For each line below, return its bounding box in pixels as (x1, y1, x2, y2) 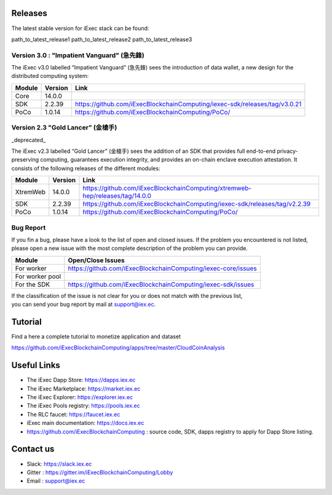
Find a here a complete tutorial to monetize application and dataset (11, 332, 181, 340)
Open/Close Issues (68, 255, 125, 264)
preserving (11, 156, 39, 163)
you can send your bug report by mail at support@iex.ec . (11, 301, 156, 308)
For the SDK (15, 280, 50, 289)
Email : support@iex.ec (26, 477, 85, 485)
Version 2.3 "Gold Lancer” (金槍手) (11, 123, 117, 132)
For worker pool (15, 272, 61, 281)
